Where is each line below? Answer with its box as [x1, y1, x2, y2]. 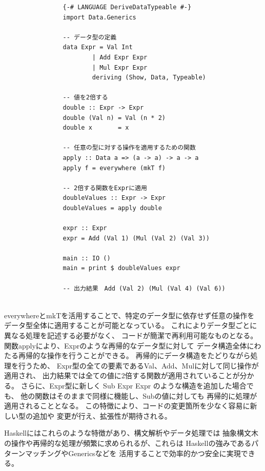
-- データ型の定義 [63, 33, 117, 41]
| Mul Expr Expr [92, 64, 148, 71]
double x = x [63, 124, 129, 132]
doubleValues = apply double [63, 204, 162, 212]
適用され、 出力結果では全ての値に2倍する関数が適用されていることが [4, 370, 240, 381]
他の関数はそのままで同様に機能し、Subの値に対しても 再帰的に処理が [21, 390, 257, 401]
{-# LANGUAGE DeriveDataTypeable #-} [63, 4, 192, 11]
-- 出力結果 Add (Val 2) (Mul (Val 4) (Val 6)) [63, 284, 226, 292]
